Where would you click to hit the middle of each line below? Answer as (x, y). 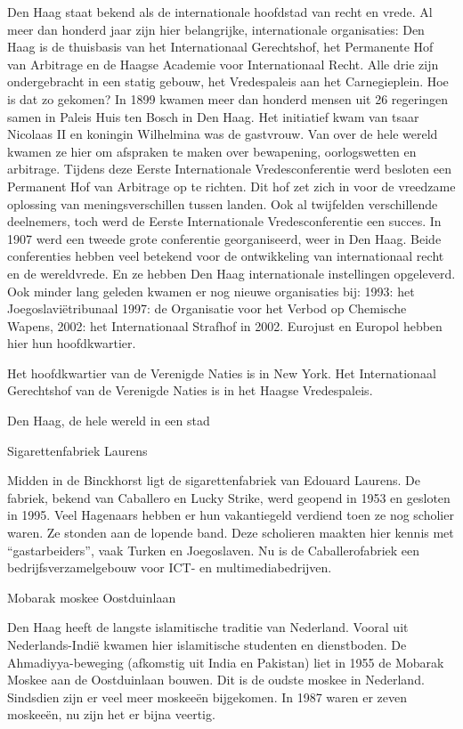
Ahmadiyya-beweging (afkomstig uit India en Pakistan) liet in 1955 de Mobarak (226, 662)
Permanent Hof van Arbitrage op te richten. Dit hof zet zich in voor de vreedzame (231, 186)
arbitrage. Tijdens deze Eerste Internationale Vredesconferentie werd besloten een (229, 169)
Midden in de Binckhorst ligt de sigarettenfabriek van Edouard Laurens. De (214, 480)
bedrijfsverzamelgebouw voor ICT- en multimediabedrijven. (170, 567)
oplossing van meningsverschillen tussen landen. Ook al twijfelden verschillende (223, 203)
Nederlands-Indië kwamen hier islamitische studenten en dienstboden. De (207, 644)
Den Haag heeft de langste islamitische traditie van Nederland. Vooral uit (208, 627)
